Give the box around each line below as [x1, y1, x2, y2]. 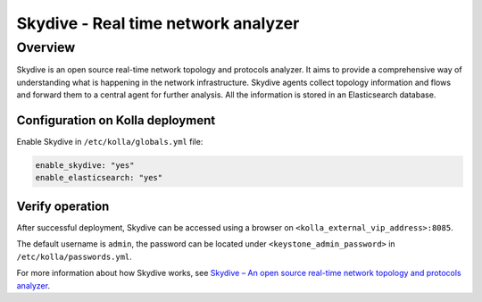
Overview [16, 39, 76, 55]
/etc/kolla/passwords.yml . [16, 251, 133, 262]
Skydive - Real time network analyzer [16, 13, 300, 33]
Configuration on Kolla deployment [16, 113, 216, 128]
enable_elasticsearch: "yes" [35, 172, 163, 183]
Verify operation [16, 198, 110, 214]
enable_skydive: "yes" [35, 161, 135, 171]
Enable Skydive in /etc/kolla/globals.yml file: [16, 137, 204, 147]
